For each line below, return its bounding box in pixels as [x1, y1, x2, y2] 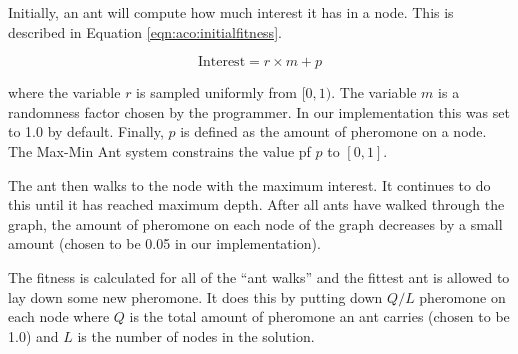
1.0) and [8, 325, 59, 346]
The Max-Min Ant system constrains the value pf [8, 140, 311, 161]
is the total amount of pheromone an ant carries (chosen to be [129, 306, 510, 327]
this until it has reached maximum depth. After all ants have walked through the [8, 194, 505, 215]
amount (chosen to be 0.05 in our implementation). [8, 233, 321, 254]
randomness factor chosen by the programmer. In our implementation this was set [8, 101, 510, 122]
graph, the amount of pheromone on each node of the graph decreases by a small [8, 213, 503, 234]
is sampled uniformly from [136, 82, 297, 103]
